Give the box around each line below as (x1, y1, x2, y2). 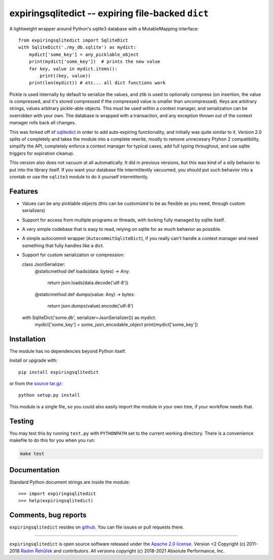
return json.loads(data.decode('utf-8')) (47, 279, 129, 286)
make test (20, 451, 45, 457)
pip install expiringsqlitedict (18, 369, 99, 375)
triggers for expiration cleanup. (9, 150, 75, 156)
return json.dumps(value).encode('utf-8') (47, 303, 134, 309)
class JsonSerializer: (22, 261, 65, 267)
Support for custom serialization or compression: (22, 252, 124, 258)
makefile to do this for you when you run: (9, 437, 95, 443)
